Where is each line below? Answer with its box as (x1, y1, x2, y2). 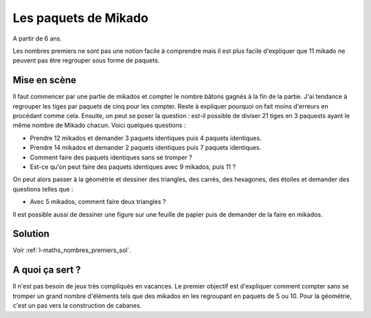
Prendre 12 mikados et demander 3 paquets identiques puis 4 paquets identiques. (30, 134, 262, 142)
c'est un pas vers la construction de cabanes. (12, 302, 142, 310)
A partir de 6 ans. (12, 34, 62, 43)
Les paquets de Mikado (12, 10, 149, 25)
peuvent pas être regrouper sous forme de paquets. (12, 56, 160, 65)
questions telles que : (12, 185, 74, 193)
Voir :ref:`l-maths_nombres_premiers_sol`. (12, 246, 132, 254)
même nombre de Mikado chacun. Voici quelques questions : (12, 121, 186, 130)
